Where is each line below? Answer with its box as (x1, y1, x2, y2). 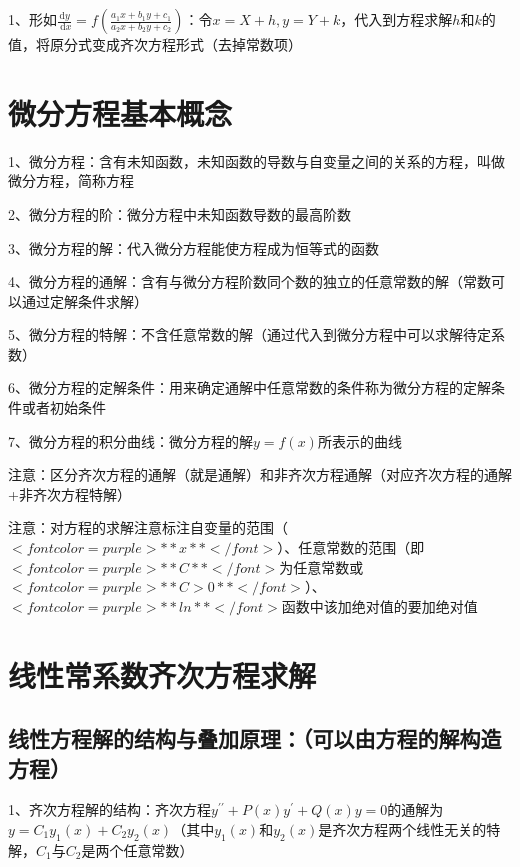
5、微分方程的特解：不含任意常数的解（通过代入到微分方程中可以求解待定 (8, 324, 491, 345)
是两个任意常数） (81, 839, 194, 860)
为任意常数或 (279, 556, 364, 577)
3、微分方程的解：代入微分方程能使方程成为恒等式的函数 (8, 237, 379, 258)
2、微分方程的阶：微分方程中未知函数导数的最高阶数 (8, 203, 351, 224)
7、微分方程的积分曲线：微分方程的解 (8, 430, 253, 451)
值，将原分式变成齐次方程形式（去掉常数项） (8, 34, 302, 54)
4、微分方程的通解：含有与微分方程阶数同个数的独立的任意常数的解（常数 (8, 271, 491, 292)
